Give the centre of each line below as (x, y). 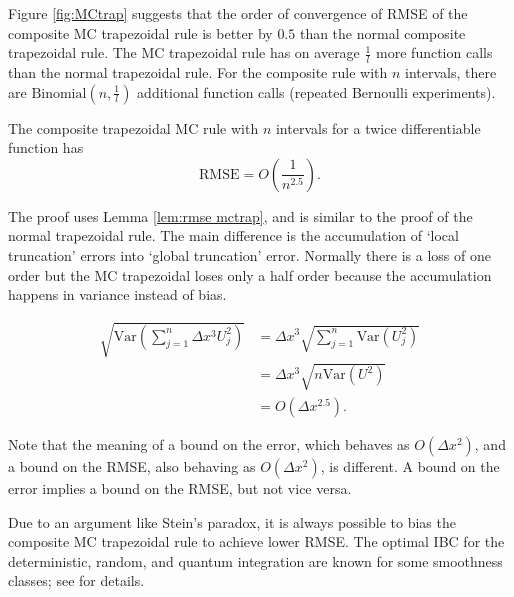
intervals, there (451, 72)
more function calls (434, 52)
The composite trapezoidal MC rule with (133, 127)
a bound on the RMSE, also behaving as (132, 465)
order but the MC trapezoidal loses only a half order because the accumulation (250, 274)
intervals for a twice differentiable (378, 127)
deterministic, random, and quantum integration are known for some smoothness (255, 560)
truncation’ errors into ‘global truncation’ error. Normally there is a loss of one (249, 254)
